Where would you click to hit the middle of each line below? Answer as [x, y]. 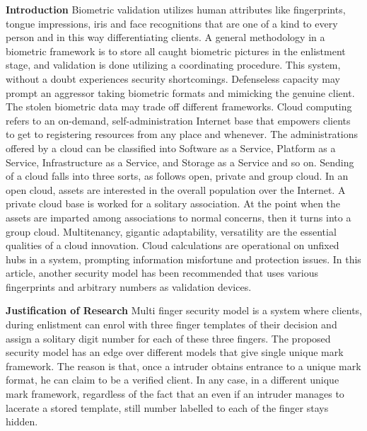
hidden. [22, 421]
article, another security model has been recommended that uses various [162, 273]
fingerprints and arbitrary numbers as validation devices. [129, 286]
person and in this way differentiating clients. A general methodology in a [165, 37]
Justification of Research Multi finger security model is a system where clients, [184, 310]
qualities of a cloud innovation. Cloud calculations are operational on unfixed [173, 245]
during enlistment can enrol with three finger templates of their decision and [171, 324]
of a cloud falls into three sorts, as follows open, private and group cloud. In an [177, 176]
